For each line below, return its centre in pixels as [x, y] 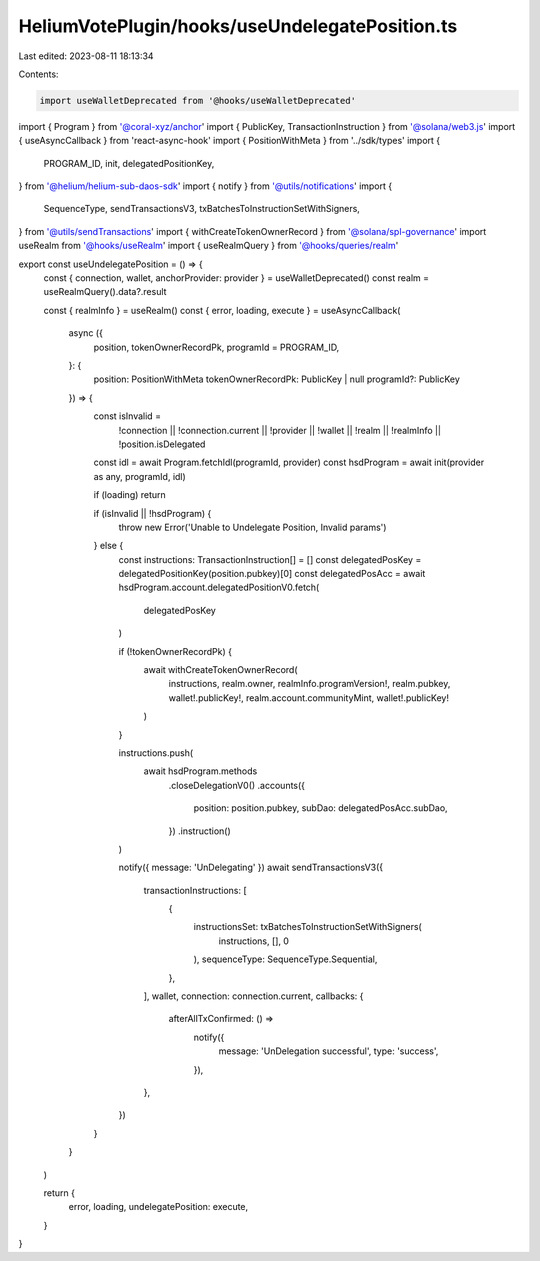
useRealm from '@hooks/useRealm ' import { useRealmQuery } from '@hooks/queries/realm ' [208, 246]
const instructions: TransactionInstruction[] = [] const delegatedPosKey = [270, 559]
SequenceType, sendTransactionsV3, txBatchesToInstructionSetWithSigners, [201, 209]
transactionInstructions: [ [195, 890]
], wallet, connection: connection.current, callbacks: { [253, 996]
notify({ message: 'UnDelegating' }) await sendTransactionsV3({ [251, 867]
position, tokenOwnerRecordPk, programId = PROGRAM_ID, [216, 347]
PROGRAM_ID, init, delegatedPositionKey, [129, 163]
